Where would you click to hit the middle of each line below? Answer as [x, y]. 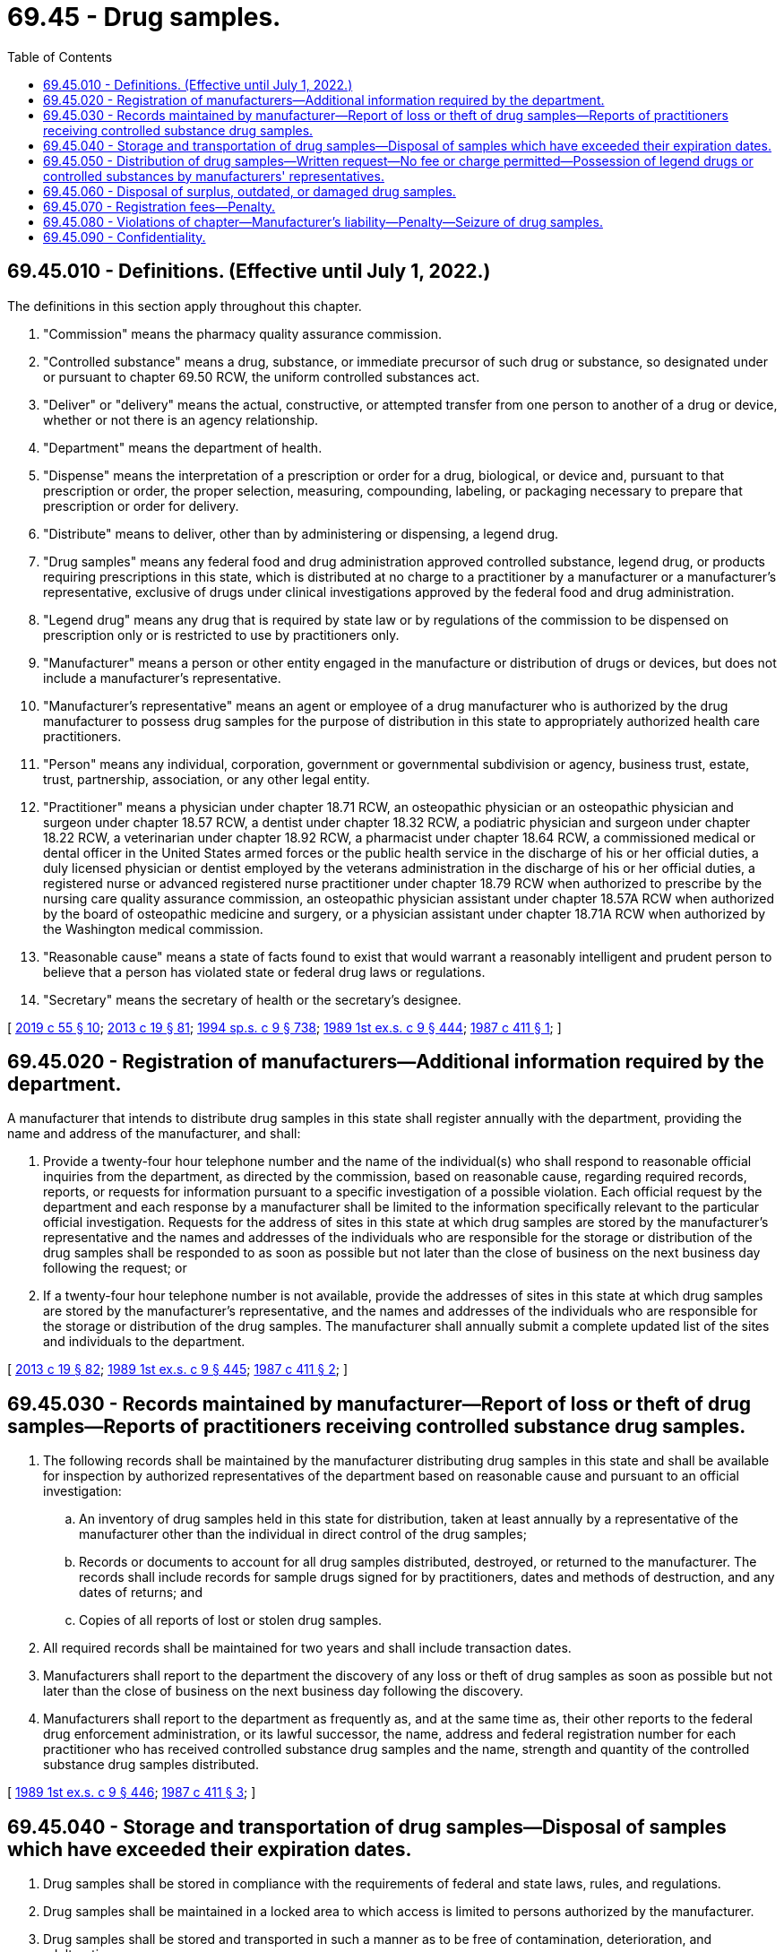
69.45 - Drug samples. [144, 17]
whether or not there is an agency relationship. [181, 419]
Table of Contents [60, 56]
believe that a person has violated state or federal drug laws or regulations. [264, 972]
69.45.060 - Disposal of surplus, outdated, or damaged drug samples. [250, 191]
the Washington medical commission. [153, 928]
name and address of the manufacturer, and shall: [154, 1134]
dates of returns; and [141, 1593]
